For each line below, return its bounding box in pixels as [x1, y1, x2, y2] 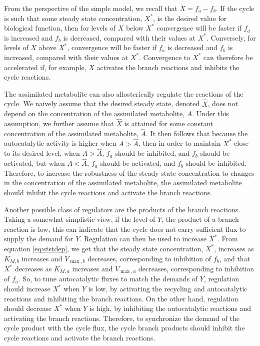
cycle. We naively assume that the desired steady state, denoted [4, 98, 200, 109]
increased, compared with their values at [4, 52, 128, 62]
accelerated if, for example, [4, 62, 86, 72]
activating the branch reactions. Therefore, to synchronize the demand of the [4, 312, 239, 323]
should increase [4, 283, 50, 294]
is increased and [4, 32, 53, 43]
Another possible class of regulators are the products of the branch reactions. [4, 204, 240, 214]
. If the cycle [215, 3, 254, 13]
